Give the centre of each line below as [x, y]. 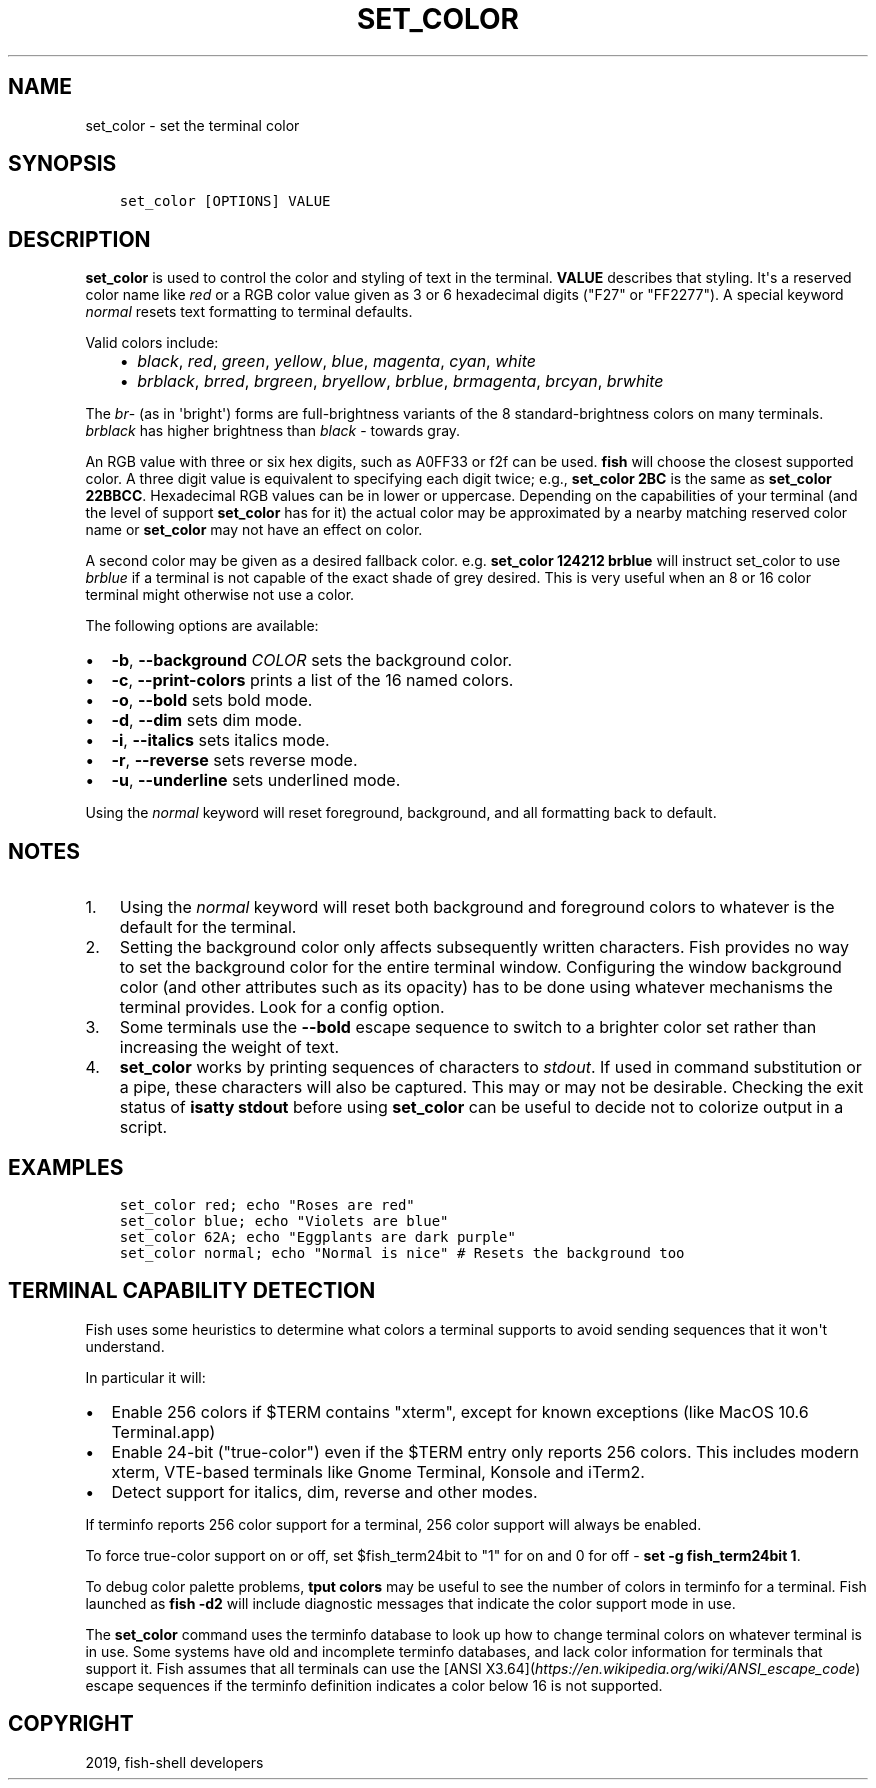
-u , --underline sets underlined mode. [256, 780]
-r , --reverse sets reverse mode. [234, 760]
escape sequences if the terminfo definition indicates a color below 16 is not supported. [374, 1685]
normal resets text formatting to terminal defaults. [249, 312]
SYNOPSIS [62, 164]
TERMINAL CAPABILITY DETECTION [192, 1291]
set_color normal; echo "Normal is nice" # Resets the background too [402, 1252]
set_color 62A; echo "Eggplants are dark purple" [317, 1236]
